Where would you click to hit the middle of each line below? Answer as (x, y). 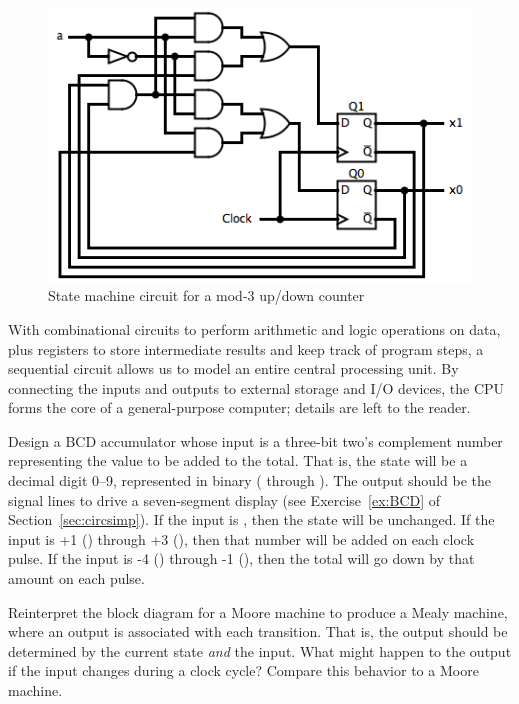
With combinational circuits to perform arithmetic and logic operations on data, (254, 328)
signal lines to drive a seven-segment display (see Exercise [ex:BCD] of (224, 499)
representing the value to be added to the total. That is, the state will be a (238, 460)
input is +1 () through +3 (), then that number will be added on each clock (241, 538)
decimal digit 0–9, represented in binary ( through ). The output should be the (249, 480)
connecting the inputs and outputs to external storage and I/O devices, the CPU (256, 387)
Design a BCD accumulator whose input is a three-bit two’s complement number (255, 440)
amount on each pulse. (76, 578)
